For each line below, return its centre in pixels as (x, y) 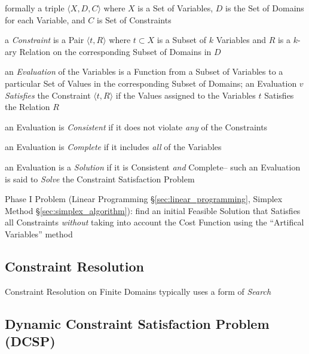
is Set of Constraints (134, 19)
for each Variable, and (45, 19)
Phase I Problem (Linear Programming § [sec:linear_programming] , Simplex (144, 199)
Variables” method (39, 234)
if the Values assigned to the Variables (186, 95)
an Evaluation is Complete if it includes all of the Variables (113, 147)
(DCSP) (30, 341)
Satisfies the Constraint (48, 95)
